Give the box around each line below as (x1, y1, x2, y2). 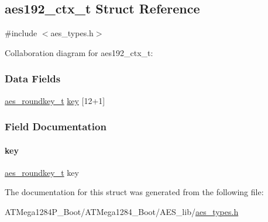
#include (5, 27, 37, 39)
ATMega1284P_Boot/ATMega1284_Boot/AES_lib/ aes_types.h (5, 206, 239, 218)
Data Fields (5, 71, 61, 86)
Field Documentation (5, 119, 106, 134)
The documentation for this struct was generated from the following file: (5, 186, 264, 198)
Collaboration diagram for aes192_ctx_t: (5, 46, 153, 58)
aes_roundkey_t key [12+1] (5, 94, 105, 106)
